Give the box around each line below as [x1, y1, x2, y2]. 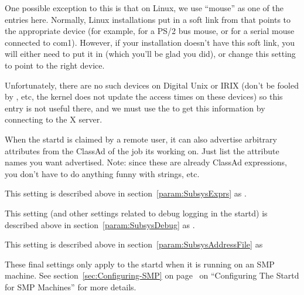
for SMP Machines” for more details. [5, 280, 136, 293]
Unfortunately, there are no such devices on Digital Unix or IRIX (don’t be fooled [5, 79, 299, 91]
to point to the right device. [5, 59, 105, 71]
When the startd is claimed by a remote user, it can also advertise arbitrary [5, 133, 277, 145]
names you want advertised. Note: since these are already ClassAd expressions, [5, 156, 287, 168]
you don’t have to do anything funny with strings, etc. [5, 167, 200, 179]
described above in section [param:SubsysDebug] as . [5, 218, 195, 230]
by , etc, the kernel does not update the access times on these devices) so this [5, 90, 283, 103]
